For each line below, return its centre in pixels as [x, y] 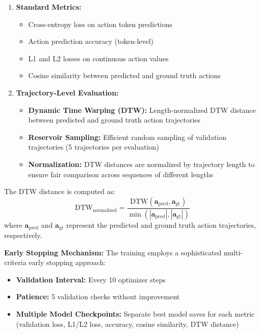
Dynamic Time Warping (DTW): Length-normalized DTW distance [142, 110]
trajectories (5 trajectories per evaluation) [94, 147]
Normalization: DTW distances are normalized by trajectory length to [141, 164]
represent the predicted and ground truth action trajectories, [161, 224]
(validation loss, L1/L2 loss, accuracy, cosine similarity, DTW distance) [127, 324]
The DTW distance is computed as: [60, 191]
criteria [15, 262]
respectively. [23, 235]
